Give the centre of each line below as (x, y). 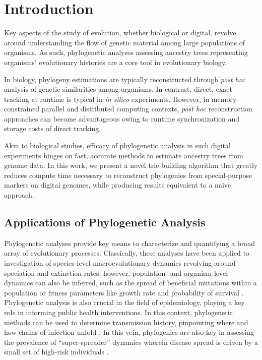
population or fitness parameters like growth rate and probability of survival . (124, 292)
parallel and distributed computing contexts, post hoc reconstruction (147, 109)
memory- (225, 99)
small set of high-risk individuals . (56, 352)
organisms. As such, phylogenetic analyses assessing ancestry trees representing (126, 52)
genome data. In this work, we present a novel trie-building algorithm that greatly (131, 165)
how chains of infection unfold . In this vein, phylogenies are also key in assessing (129, 332)
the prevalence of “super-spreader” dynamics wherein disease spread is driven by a (131, 342)
